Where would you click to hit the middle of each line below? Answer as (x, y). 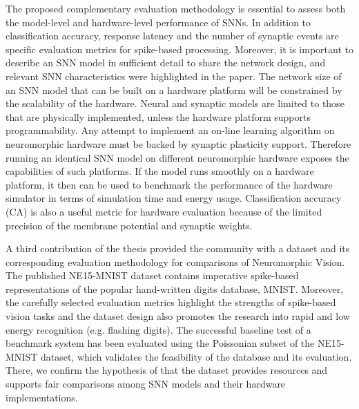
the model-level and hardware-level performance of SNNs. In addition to (158, 22)
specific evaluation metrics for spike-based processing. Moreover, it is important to (179, 49)
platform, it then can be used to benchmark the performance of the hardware (169, 184)
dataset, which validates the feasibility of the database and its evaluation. (196, 356)
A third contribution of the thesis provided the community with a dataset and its (178, 248)
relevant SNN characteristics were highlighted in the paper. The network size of (174, 76)
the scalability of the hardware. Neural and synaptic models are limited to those (175, 103)
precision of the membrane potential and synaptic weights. (129, 225)
